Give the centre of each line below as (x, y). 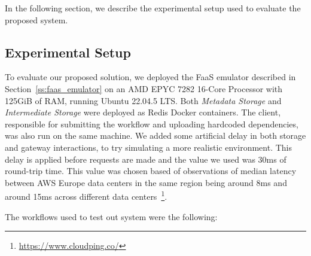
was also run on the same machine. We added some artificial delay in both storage (155, 135)
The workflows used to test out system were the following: (111, 216)
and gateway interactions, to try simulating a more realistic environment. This (148, 147)
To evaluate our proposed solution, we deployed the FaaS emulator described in (150, 77)
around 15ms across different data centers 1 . (86, 195)
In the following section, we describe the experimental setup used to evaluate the (153, 8)
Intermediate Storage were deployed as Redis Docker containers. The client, (143, 112)
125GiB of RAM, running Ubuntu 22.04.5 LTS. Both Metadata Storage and (143, 100)
